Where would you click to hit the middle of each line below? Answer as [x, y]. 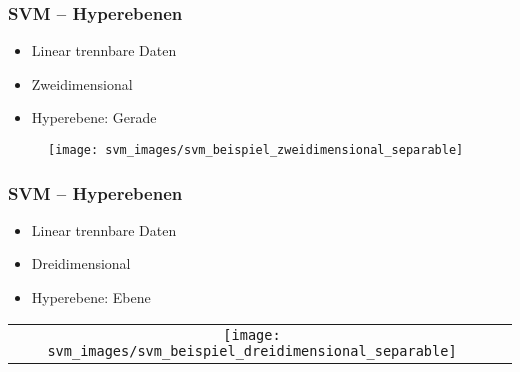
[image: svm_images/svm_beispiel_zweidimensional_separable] [256, 150]
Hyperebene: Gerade [94, 117]
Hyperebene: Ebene [91, 297]
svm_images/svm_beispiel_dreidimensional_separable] [252, 350]
